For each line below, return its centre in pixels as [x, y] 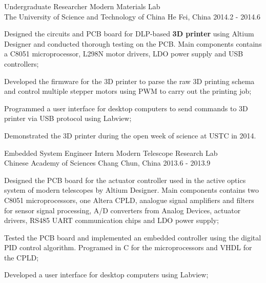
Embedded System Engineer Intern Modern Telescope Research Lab [111, 153]
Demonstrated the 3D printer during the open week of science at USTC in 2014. [130, 135]
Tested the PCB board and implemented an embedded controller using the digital [133, 237]
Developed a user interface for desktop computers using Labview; [106, 275]
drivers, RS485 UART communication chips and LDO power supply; [111, 220]
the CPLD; [22, 257]
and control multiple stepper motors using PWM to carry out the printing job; [128, 91]
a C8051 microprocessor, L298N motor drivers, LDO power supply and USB [124, 54]
